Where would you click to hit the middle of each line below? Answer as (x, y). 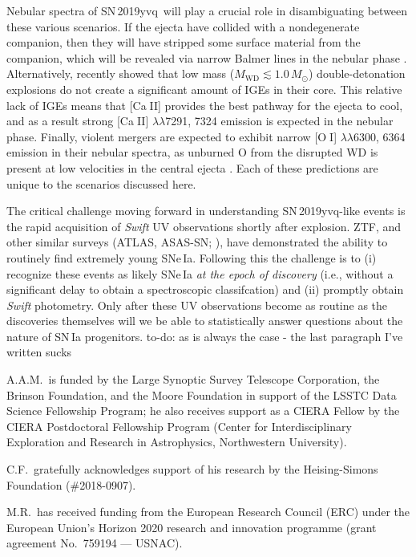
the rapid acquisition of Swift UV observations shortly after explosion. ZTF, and (204, 226)
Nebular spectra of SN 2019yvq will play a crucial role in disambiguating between (207, 10)
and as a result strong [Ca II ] (78, 121)
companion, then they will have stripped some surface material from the (184, 42)
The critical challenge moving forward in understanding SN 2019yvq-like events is (206, 211)
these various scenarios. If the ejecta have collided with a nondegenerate (183, 26)
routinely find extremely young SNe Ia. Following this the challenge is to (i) (192, 257)
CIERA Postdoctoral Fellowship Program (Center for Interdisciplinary (179, 426)
